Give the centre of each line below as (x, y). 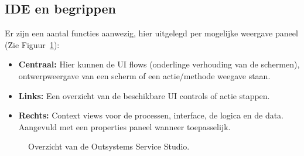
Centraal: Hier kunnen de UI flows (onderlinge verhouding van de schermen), (159, 64)
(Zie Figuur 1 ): (32, 44)
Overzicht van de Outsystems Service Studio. (109, 146)
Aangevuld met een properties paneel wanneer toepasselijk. (124, 126)
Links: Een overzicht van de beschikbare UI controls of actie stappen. (144, 95)
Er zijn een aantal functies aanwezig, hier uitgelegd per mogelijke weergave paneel (151, 33)
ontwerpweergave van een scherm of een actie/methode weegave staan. (144, 75)
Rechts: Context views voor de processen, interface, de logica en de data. (151, 115)
